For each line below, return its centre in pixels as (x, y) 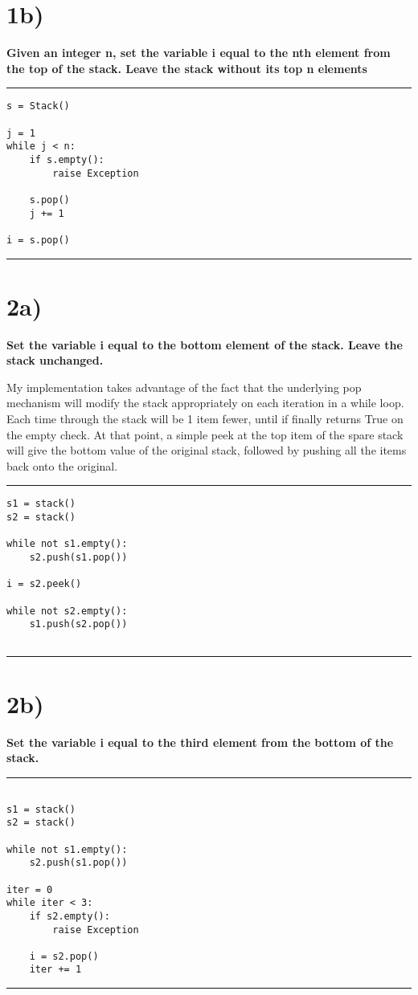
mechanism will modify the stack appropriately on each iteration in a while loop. (205, 403)
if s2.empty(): (70, 916)
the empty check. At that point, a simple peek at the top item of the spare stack (205, 434)
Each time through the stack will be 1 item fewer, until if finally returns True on (205, 419)
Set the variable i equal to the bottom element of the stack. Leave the (205, 344)
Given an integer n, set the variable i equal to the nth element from (199, 53)
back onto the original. (62, 465)
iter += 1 (55, 970)
